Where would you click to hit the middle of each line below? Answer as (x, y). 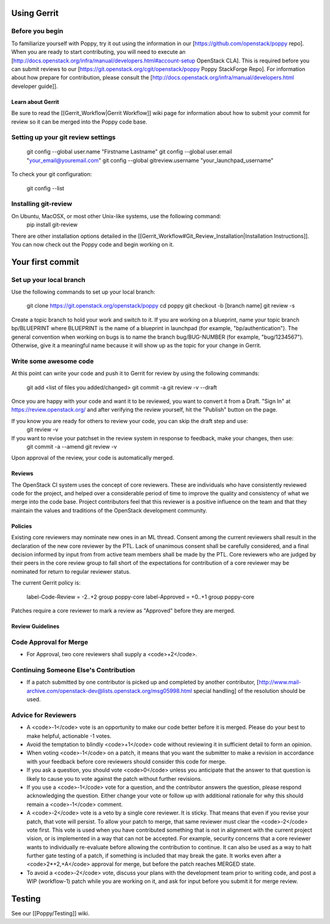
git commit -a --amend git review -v (72, 446)
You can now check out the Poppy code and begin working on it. (93, 244)
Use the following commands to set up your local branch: (83, 292)
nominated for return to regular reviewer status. (71, 571)
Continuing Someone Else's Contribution (73, 670)
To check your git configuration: (52, 174)
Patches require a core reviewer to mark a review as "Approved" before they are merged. (123, 611)
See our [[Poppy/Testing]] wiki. (50, 914)
